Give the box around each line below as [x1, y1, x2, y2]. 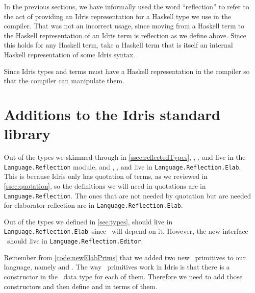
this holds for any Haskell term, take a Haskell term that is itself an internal [4, 40, 233, 50]
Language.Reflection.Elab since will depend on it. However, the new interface [4, 226, 248, 236]
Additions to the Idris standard [4, 104, 221, 124]
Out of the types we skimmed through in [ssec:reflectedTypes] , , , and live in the [4, 152, 246, 162]
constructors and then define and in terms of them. [4, 281, 157, 291]
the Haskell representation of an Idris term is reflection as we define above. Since [4, 30, 247, 40]
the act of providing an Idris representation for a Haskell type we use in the [4, 11, 231, 21]
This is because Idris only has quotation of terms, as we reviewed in [4, 171, 208, 181]
